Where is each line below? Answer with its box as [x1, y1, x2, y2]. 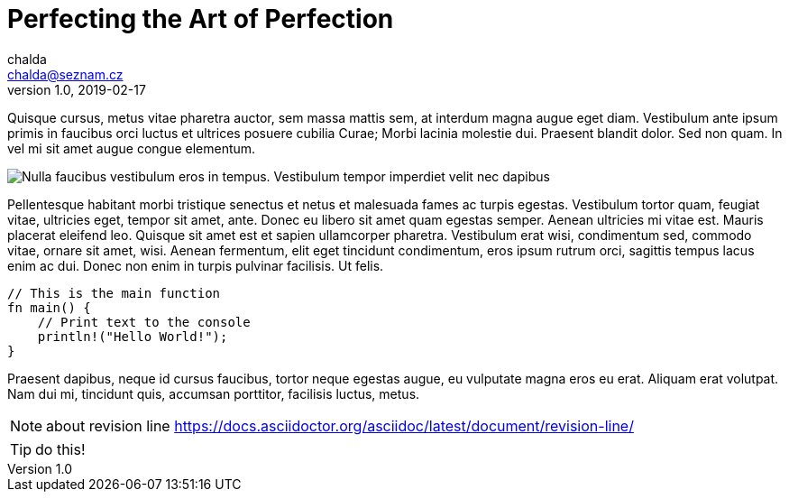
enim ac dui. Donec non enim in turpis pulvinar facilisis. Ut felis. [7, 257, 384, 273]
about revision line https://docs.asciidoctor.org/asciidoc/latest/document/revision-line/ [46, 416, 634, 435]
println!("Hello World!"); [37, 328, 228, 344]
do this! [35, 439, 86, 458]
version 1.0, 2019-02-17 [7, 81, 146, 97]
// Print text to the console [37, 314, 251, 329]
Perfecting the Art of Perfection [7, 4, 394, 34]
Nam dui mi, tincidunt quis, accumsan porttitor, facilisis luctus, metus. [7, 385, 420, 402]
